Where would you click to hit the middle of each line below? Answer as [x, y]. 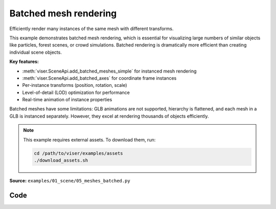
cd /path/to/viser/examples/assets [78, 153]
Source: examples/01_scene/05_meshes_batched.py [70, 180]
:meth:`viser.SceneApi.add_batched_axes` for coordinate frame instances [99, 78]
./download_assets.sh [61, 160]
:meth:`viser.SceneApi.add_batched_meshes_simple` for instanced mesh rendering [109, 71]
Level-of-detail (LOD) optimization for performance [76, 92]
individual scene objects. [36, 52]
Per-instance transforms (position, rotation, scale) [75, 85]
